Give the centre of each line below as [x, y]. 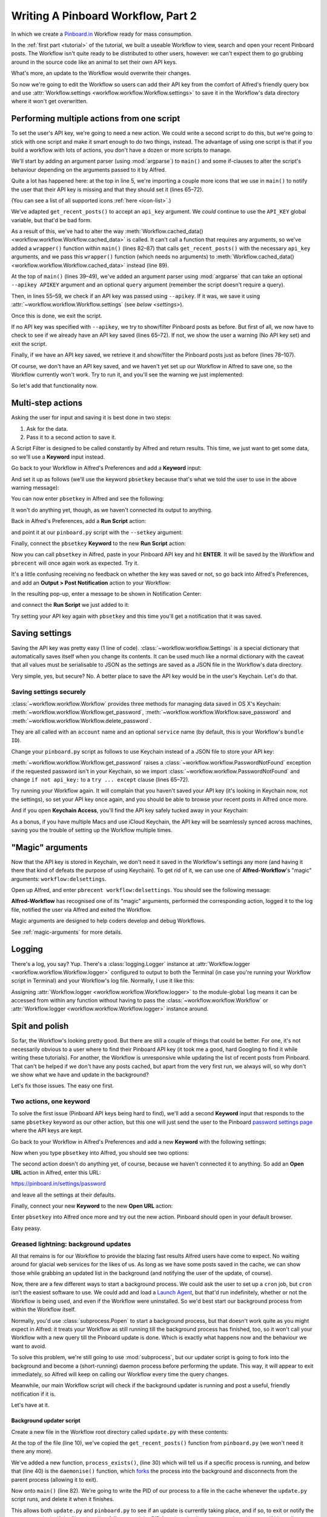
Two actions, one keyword [51, 1101]
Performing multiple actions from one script [96, 119]
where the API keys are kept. [47, 1130]
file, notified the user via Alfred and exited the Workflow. [81, 910]
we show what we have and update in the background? [80, 1075]
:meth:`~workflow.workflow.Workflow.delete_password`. [81, 721]
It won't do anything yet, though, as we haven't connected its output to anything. [112, 510]
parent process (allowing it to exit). [54, 1479]
